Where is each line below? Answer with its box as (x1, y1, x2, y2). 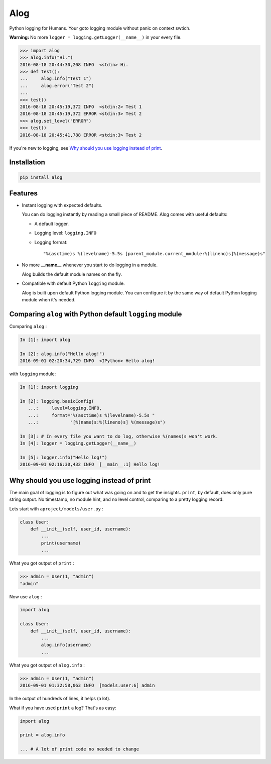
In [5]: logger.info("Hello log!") (20, 455, 107, 460)
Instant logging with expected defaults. (22, 202, 103, 208)
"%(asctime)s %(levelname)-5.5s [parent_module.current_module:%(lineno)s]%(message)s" (43, 251, 266, 257)
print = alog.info (20, 732, 65, 738)
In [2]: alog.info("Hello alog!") (20, 351, 105, 357)
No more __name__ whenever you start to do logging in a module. (22, 262, 158, 268)
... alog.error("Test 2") (20, 83, 94, 88)
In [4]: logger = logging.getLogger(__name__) (20, 441, 137, 447)
